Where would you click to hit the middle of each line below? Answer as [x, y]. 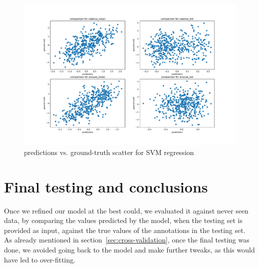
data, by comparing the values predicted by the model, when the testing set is [123, 220]
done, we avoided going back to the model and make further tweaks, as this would [129, 250]
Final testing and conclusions [106, 186]
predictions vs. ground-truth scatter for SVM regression [109, 152]
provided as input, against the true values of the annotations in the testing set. [125, 230]
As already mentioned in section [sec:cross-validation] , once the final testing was [127, 240]
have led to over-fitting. [40, 259]
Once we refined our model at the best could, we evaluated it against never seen [126, 210]
